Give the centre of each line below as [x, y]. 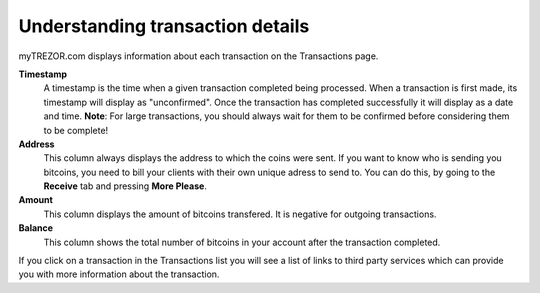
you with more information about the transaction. [119, 274]
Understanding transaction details [164, 26]
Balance [36, 228]
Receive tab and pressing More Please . [125, 186]
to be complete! [76, 130]
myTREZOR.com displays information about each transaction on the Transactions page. [198, 56]
